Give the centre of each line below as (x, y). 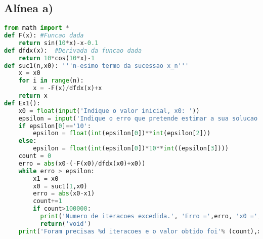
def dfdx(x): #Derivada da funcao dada (73, 50)
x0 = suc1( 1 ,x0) (60, 186)
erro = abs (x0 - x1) (64, 194)
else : (28, 141)
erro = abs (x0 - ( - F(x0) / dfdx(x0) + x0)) (82, 163)
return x (33, 96)
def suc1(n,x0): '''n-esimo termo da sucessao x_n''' (97, 66)
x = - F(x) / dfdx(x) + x (68, 88)
